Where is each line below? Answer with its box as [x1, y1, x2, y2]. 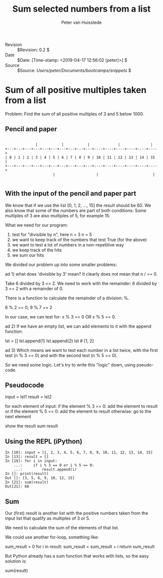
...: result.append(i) [14, 467, 77, 472]
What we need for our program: [5, 222, 68, 228]
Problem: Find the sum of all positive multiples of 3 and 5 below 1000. [5, 111, 144, 117]
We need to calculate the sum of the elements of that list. [5, 525, 119, 530]
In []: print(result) [5, 472, 49, 476]
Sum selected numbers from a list [12, 3, 151, 15]
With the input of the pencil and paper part [5, 190, 137, 198]
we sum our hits [12, 252, 45, 258]
